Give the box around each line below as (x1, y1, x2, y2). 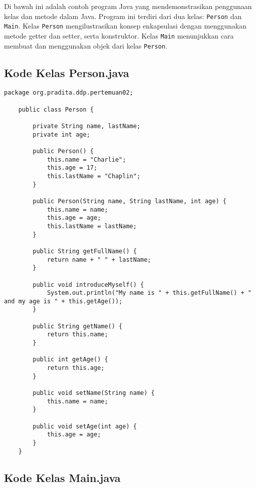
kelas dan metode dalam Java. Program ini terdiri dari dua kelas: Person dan (4, 11, 242, 21)
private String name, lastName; (33, 123, 141, 130)
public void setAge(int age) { (33, 422, 137, 430)
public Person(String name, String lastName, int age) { (33, 197, 226, 205)
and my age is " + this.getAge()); (4, 297, 123, 305)
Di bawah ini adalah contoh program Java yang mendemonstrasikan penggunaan (4, 1, 252, 11)
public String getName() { (33, 322, 123, 330)
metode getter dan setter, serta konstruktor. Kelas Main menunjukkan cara (4, 30, 234, 41)
